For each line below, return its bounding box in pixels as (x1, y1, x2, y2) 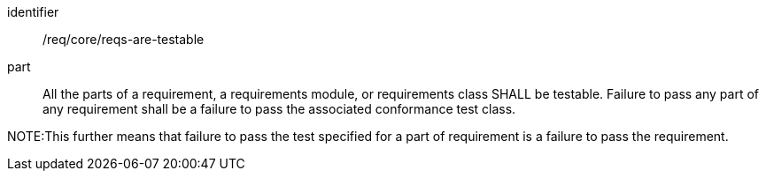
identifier (7, 4, 59, 19)
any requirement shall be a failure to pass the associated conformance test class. (43, 101, 516, 116)
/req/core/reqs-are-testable (43, 32, 205, 47)
